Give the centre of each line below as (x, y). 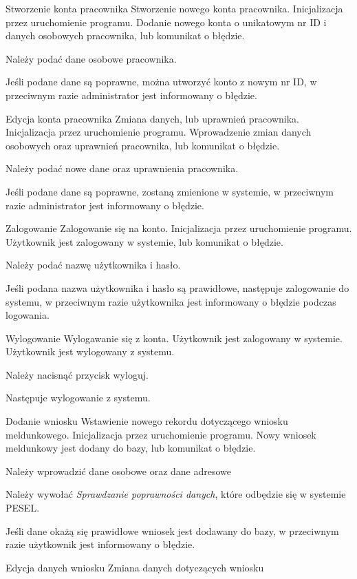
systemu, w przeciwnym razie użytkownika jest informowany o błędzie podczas (171, 301)
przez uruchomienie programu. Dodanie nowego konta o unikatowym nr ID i (166, 22)
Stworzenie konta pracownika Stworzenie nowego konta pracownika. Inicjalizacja (174, 8)
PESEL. (23, 508)
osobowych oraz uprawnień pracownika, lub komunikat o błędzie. (143, 145)
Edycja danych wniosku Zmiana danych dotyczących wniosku (135, 567)
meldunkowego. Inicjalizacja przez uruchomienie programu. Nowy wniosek (161, 434)
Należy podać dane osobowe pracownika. (91, 58)
